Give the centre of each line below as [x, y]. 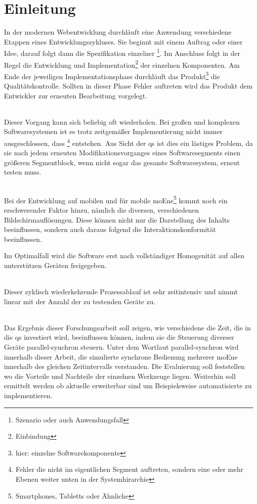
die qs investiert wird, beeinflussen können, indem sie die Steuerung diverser [119, 337]
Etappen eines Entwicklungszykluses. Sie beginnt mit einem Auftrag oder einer [123, 41]
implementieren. [28, 395]
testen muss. [23, 172]
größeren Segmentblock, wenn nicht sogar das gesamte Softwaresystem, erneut [122, 162]
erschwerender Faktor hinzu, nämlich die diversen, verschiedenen [102, 209]
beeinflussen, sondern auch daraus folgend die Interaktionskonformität [110, 229]
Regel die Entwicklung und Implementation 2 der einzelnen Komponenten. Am [122, 64]
